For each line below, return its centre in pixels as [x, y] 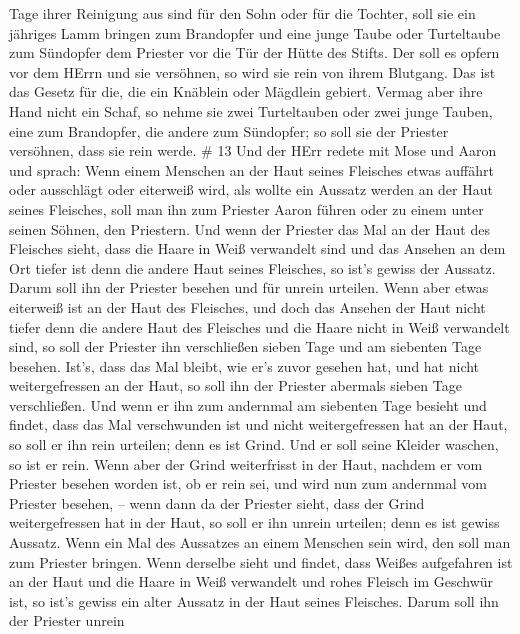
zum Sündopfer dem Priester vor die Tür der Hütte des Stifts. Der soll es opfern [254, 52]
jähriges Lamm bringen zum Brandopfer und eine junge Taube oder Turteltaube [255, 32]
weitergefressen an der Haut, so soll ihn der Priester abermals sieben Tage [235, 385]
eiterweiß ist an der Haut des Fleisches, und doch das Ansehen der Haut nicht [247, 306]
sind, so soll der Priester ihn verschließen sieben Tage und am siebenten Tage [245, 346]
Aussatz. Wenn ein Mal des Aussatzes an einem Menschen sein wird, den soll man [260, 542]
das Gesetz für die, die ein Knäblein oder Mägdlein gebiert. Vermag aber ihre [246, 91]
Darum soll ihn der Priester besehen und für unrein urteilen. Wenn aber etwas [249, 287]
